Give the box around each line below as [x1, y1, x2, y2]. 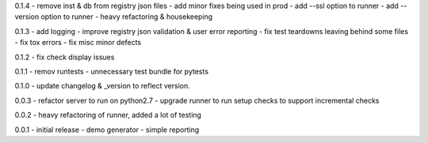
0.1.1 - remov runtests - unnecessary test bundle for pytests [14, 66, 209, 76]
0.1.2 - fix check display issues [14, 52, 115, 62]
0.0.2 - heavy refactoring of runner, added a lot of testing [14, 111, 202, 120]
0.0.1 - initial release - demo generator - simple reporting [14, 125, 200, 134]
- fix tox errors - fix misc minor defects [14, 38, 142, 47]
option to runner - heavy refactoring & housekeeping [40, 12, 213, 21]
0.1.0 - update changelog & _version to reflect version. [14, 81, 190, 91]
